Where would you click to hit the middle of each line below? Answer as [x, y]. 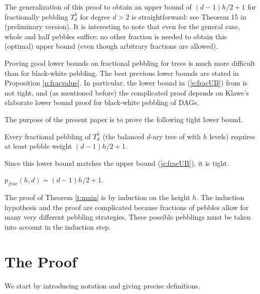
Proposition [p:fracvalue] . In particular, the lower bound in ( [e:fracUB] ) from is [126, 83]
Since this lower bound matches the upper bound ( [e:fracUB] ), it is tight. [117, 163]
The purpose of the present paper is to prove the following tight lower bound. [124, 119]
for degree [95, 16]
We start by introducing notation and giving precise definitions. [102, 285]
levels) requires [232, 136]
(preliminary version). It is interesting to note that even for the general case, [122, 26]
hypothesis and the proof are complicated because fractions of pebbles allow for [127, 207]
